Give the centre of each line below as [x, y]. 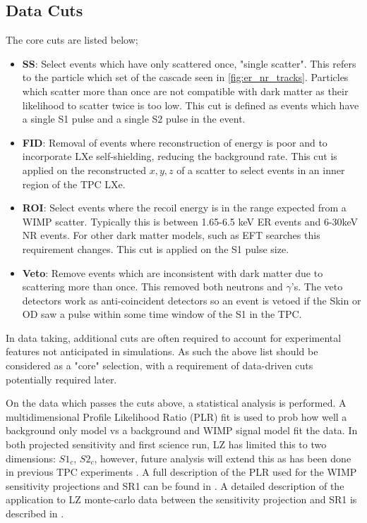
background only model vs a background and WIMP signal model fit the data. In [182, 430]
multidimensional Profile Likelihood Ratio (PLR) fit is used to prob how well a [176, 416]
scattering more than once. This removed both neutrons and [152, 287]
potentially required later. [61, 379]
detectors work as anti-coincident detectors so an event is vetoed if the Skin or [192, 300]
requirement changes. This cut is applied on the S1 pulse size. [156, 248]
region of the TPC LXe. [74, 184]
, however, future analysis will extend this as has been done [223, 458]
